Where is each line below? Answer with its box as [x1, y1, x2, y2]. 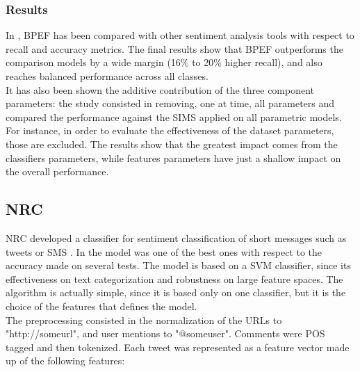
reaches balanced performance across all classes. [6, 69, 208, 83]
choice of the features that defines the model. [6, 298, 197, 313]
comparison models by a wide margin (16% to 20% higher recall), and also [6, 55, 322, 70]
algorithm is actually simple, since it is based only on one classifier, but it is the [6, 285, 346, 300]
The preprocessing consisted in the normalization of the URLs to [6, 312, 282, 327]
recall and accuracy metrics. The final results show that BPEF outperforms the [6, 41, 343, 56]
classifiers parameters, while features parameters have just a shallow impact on [6, 150, 341, 165]
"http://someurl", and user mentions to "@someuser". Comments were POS [6, 326, 325, 341]
